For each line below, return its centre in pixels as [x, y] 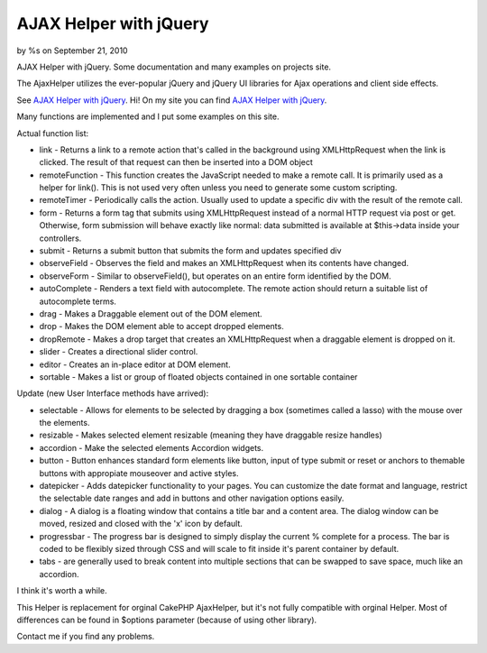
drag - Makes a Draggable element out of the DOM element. [151, 313]
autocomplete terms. [78, 301]
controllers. [60, 238]
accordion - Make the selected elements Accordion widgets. [152, 447]
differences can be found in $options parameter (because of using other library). [167, 620]
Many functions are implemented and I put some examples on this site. [148, 116]
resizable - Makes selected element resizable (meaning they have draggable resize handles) [211, 435]
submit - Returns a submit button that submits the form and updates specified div [190, 251]
